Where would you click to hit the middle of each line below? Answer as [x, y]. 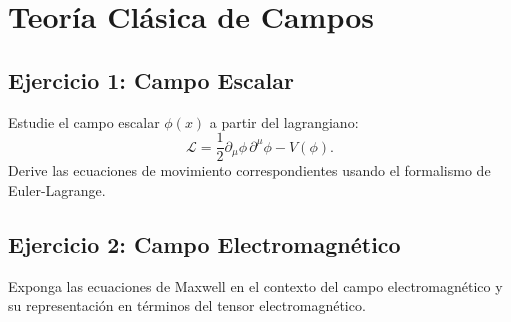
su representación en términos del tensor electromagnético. [187, 305]
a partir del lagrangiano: [284, 121]
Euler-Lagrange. [57, 189]
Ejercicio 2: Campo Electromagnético [204, 243]
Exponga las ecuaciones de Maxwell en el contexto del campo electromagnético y [255, 285]
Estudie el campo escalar [84, 121]
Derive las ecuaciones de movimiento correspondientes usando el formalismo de [249, 170]
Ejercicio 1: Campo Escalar [151, 79]
